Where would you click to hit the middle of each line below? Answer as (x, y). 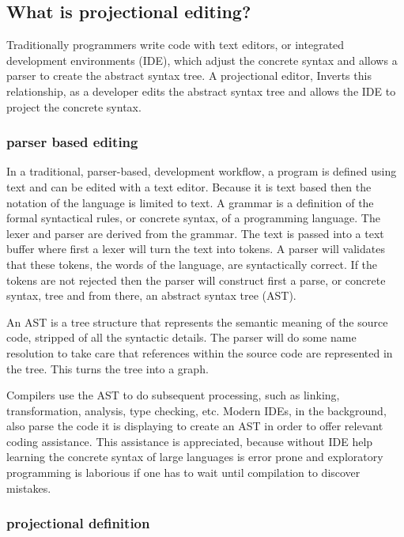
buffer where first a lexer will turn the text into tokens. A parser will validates (196, 249)
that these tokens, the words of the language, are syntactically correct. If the (192, 264)
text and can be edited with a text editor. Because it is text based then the (189, 186)
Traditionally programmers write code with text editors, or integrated (176, 45)
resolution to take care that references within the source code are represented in (200, 352)
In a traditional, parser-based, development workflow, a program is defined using (202, 171)
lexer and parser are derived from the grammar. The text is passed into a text (195, 233)
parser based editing (72, 142)
